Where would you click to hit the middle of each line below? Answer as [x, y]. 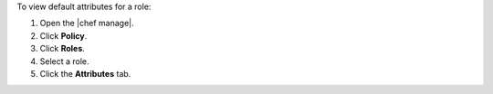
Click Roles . [63, 49]
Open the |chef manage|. [87, 23]
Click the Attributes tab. [85, 73]
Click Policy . [63, 35]
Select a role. [65, 61]
